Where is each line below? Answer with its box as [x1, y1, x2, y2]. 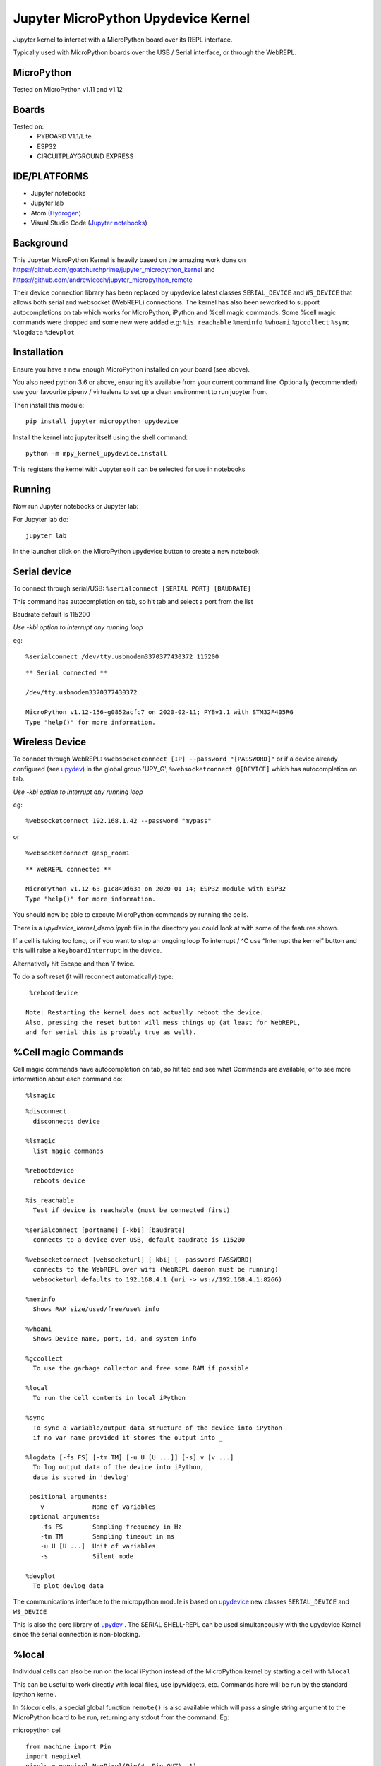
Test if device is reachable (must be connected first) [32, 1207, 231, 1214]
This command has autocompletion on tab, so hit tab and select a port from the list [13, 597, 253, 605]
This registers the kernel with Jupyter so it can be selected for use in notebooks [13, 465, 246, 473]
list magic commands [32, 1146, 104, 1155]
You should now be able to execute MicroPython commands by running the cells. [13, 911, 249, 919]
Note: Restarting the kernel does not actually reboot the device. [25, 1009, 264, 1017]
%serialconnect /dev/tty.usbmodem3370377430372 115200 [25, 653, 219, 660]
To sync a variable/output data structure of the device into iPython [32, 1423, 282, 1432]
